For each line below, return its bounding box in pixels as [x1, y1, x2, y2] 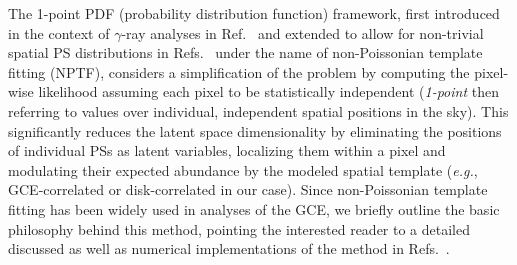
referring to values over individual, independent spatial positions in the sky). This [8, 100, 509, 121]
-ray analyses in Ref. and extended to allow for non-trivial [121, 22, 484, 43]
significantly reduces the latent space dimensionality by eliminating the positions [8, 120, 502, 141]
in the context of [8, 22, 110, 43]
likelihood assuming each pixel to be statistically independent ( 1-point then [38, 81, 499, 102]
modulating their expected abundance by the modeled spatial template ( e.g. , [8, 159, 478, 180]
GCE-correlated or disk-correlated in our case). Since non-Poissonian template [8, 179, 488, 200]
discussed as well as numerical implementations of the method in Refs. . [8, 238, 450, 259]
